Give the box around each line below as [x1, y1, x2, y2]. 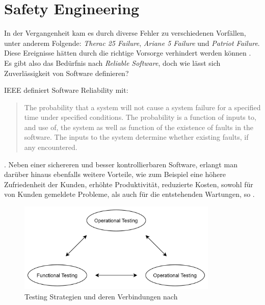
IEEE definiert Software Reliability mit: [4, 85, 128, 95]
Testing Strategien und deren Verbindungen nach [24, 291, 178, 301]
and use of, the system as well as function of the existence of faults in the [24, 121, 254, 132]
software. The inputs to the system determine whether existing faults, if [24, 132, 249, 142]
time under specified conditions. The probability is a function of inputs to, [24, 112, 256, 122]
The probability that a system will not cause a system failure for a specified [24, 101, 261, 112]
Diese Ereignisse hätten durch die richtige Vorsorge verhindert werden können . [4, 47, 251, 58]
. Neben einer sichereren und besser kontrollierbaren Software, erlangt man [4, 159, 237, 169]
